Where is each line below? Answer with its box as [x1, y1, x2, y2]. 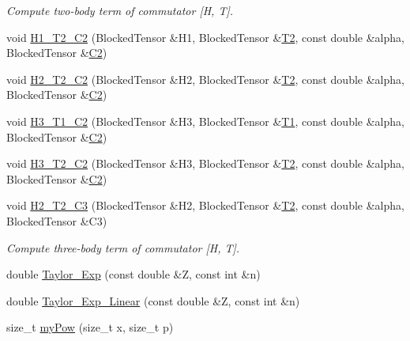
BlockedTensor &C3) [6, 212, 107, 229]
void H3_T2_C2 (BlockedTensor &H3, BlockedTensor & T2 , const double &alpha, [6, 155, 404, 172]
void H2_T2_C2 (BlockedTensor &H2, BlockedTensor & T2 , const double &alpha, [6, 70, 404, 87]
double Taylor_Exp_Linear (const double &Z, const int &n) [6, 292, 300, 309]
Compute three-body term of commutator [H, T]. [6, 239, 240, 256]
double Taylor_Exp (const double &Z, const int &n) [6, 266, 261, 282]
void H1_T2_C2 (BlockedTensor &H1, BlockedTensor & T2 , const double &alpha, [6, 28, 404, 45]
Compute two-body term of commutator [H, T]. [6, 2, 234, 18]
